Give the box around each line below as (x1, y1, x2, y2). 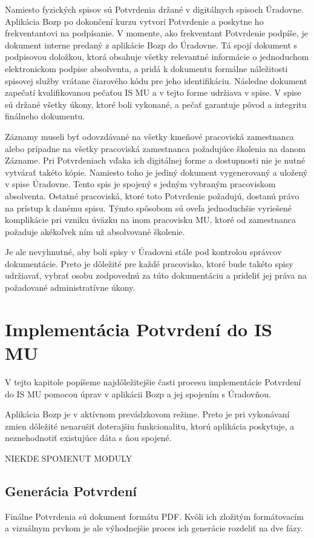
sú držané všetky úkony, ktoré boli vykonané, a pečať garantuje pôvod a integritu (5, 98, 307, 110)
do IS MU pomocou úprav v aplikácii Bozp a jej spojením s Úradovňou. (5, 387, 271, 400)
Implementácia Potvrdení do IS (5, 316, 272, 341)
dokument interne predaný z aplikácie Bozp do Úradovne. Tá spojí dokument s (5, 38, 298, 51)
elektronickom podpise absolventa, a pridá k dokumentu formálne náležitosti (5, 62, 288, 75)
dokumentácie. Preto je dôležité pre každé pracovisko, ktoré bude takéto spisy (5, 257, 293, 270)
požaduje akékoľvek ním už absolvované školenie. (5, 225, 185, 237)
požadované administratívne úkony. (5, 281, 136, 294)
